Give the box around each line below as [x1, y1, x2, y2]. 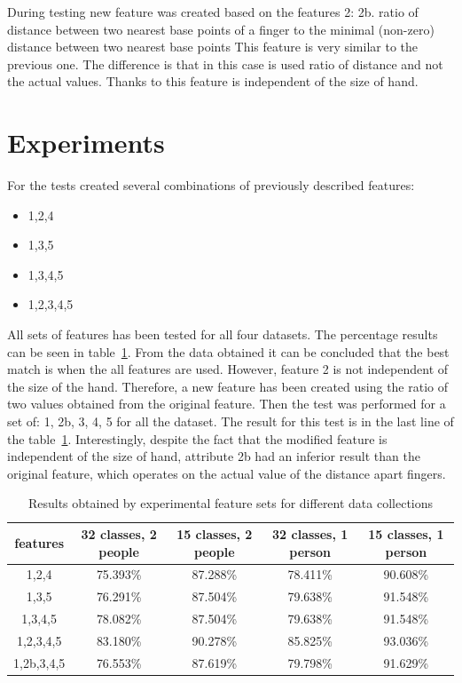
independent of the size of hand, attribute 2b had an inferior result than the [7, 447, 420, 465]
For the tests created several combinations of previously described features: [7, 176, 415, 195]
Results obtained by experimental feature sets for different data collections [27, 494, 434, 512]
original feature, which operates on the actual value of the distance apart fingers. [7, 464, 446, 482]
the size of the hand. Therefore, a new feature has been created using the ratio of [7, 377, 449, 395]
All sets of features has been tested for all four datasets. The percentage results [7, 325, 438, 344]
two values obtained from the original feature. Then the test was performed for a [7, 394, 446, 413]
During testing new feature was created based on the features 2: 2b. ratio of [7, 3, 419, 20]
